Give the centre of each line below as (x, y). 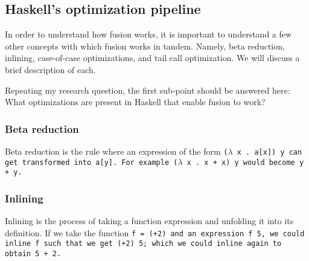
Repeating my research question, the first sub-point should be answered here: (148, 90)
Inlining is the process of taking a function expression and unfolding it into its (149, 221)
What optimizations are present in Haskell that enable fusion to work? (135, 102)
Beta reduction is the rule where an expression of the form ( (116, 151)
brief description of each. (50, 69)
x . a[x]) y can (269, 152)
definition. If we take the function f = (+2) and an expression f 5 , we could (155, 232)
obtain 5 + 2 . (33, 254)
